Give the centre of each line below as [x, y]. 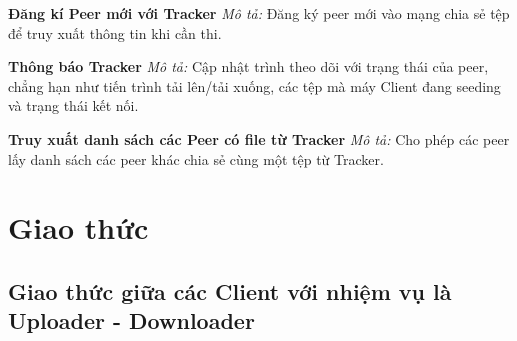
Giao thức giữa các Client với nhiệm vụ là [230, 290]
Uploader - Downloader [131, 320]
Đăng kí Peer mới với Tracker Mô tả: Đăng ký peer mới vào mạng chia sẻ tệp [259, 13]
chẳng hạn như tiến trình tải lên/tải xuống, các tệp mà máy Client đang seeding [254, 85]
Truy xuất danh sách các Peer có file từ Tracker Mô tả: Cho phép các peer [259, 138]
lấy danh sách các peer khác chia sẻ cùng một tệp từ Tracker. [196, 158]
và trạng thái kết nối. [73, 105]
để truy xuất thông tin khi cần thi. [115, 32]
